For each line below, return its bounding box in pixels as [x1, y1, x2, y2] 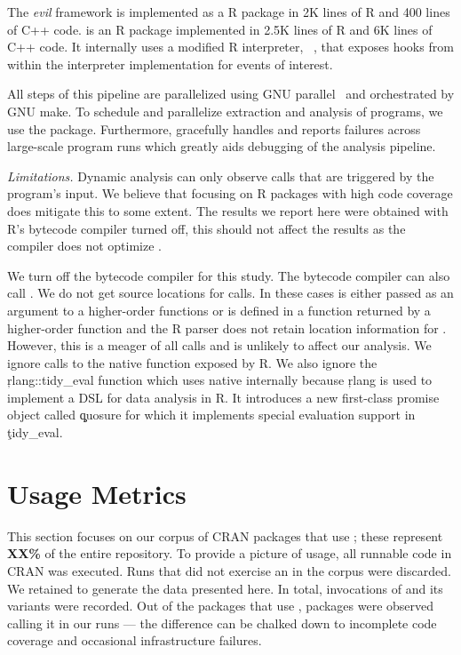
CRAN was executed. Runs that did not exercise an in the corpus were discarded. [7, 561, 451, 579]
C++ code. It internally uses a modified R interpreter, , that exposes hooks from [7, 37, 454, 56]
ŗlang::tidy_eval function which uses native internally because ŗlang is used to [7, 371, 433, 389]
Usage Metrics [7, 475, 187, 511]
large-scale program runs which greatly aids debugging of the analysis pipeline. [7, 137, 436, 156]
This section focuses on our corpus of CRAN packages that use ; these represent [7, 526, 443, 545]
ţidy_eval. [7, 423, 63, 442]
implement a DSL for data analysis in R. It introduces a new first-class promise [7, 387, 440, 406]
